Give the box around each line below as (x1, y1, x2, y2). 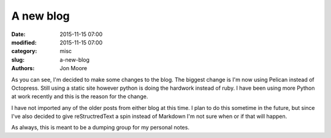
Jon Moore (59, 65, 88, 72)
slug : (11, 56, 25, 64)
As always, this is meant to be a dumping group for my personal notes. (11, 124, 190, 131)
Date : (11, 31, 26, 38)
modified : (11, 38, 37, 46)
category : (11, 48, 37, 55)
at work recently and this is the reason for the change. (11, 93, 148, 100)
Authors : (11, 65, 35, 72)
